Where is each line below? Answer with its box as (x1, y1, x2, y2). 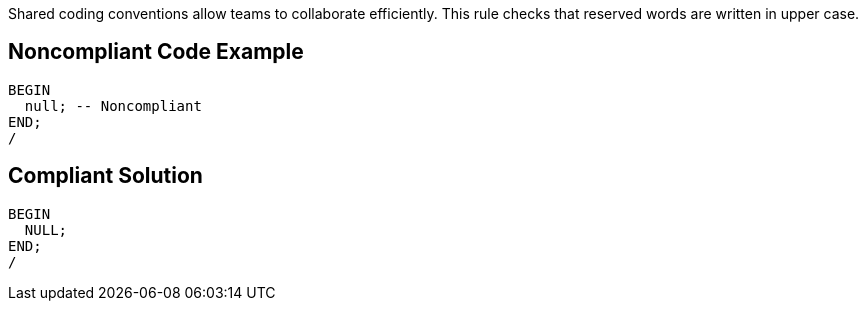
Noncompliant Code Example (8, 39, 304, 65)
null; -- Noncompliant (24, 97, 202, 114)
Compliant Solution (8, 163, 203, 189)
